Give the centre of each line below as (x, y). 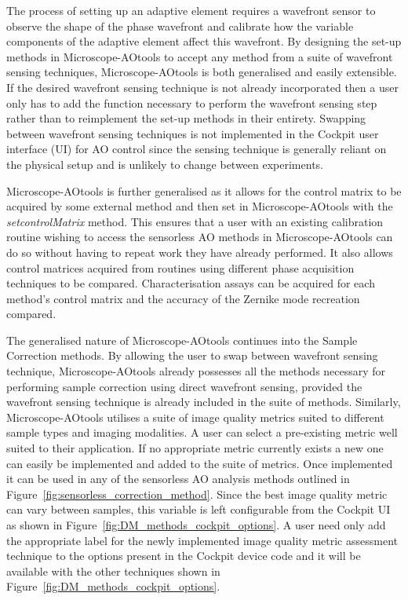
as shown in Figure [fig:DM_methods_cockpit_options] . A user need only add (196, 525)
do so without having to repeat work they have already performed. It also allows (200, 252)
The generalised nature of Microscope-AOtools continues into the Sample (182, 340)
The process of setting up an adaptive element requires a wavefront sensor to (191, 10)
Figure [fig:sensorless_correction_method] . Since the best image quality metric (197, 494)
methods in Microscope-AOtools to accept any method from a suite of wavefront (200, 56)
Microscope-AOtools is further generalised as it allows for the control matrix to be (204, 190)
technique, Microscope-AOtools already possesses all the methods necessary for (196, 371)
